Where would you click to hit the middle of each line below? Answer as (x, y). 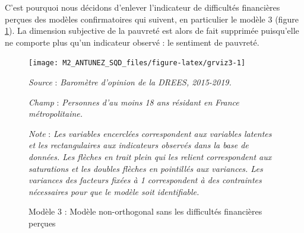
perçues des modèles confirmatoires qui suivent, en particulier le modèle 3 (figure (152, 19)
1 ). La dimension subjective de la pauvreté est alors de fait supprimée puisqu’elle (152, 31)
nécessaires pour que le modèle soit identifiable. (114, 191)
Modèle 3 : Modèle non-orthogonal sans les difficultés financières (145, 211)
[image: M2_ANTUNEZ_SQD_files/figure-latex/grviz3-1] (137, 63)
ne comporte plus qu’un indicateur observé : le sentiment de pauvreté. (132, 42)
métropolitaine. (56, 114)
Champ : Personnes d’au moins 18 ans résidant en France (134, 102)
